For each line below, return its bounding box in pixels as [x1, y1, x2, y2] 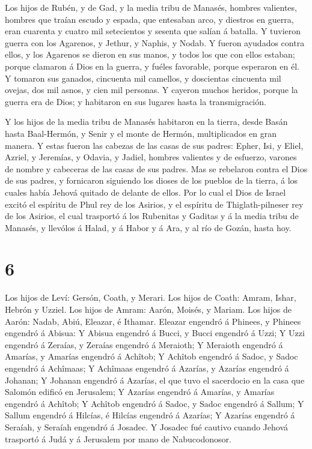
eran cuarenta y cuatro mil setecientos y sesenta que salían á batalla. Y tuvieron [5, 25, 301, 37]
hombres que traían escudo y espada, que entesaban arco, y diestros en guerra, [5, 13, 294, 25]
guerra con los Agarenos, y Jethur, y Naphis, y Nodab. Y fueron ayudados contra [5, 36, 305, 49]
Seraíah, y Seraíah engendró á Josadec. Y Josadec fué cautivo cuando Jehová [5, 420, 289, 433]
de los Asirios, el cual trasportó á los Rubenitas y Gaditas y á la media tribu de [5, 209, 299, 222]
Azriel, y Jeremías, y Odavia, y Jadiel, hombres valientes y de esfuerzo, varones [5, 151, 297, 163]
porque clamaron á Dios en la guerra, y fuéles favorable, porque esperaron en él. [5, 59, 299, 72]
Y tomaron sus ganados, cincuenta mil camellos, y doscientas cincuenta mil [5, 71, 281, 84]
